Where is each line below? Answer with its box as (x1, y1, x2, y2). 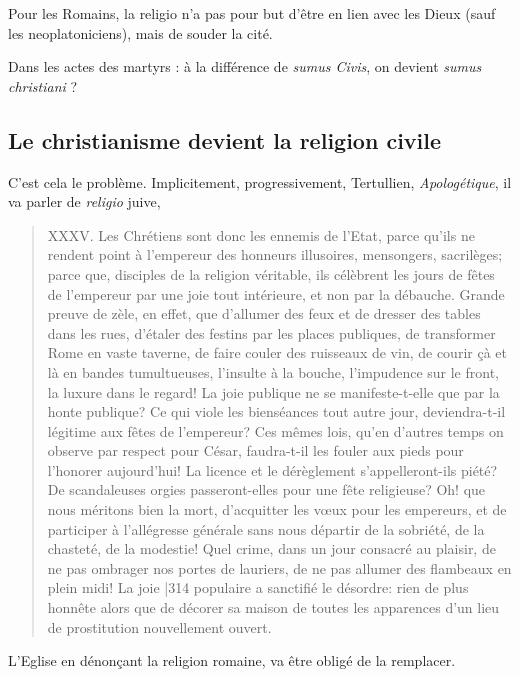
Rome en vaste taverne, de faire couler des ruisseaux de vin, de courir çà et (47, 342, 507, 363)
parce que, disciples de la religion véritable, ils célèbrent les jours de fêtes (47, 263, 495, 284)
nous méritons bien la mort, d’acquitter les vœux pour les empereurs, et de (47, 499, 507, 520)
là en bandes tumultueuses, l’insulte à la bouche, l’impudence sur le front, (47, 361, 500, 382)
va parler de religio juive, (8, 191, 161, 212)
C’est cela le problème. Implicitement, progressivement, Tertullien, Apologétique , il (8, 171, 512, 192)
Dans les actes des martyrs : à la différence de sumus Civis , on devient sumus (8, 56, 482, 77)
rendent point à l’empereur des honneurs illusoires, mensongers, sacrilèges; (47, 244, 503, 265)
